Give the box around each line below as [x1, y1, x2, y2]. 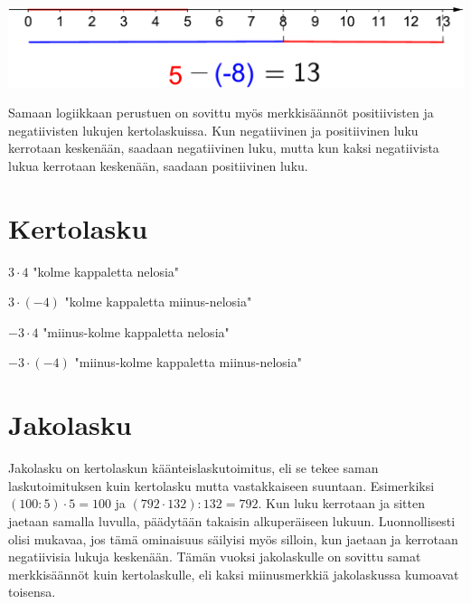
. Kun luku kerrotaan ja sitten [258, 494, 425, 513]
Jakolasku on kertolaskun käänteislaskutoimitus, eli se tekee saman [8, 458, 379, 477]
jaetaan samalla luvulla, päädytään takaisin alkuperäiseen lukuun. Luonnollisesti [8, 511, 456, 530]
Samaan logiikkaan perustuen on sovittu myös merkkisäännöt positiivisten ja [8, 103, 434, 122]
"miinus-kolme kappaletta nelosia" [42, 322, 230, 341]
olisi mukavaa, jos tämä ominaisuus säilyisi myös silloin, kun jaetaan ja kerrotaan [8, 529, 458, 548]
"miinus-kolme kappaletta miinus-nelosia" [74, 353, 302, 372]
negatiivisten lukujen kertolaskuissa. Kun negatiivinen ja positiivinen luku [8, 120, 419, 139]
